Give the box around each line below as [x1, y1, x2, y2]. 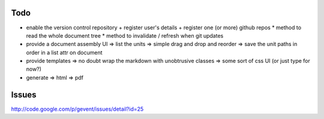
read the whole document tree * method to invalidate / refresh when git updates [26, 32, 224, 39]
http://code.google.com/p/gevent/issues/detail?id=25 [11, 105, 144, 112]
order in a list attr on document [26, 48, 103, 56]
